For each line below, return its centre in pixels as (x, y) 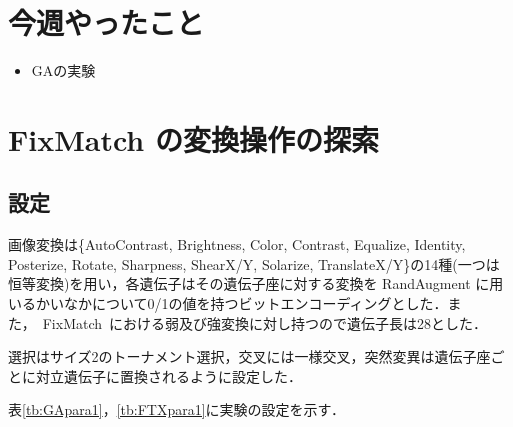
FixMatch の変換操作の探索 (193, 138)
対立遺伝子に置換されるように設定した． (168, 375)
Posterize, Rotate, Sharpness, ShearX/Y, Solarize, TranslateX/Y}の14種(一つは (254, 263)
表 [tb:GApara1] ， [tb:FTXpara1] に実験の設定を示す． (177, 409)
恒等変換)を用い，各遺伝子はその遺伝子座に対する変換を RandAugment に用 (256, 283)
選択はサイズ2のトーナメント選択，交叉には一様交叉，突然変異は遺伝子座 (249, 356)
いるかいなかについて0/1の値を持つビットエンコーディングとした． (228, 303)
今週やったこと (106, 22)
